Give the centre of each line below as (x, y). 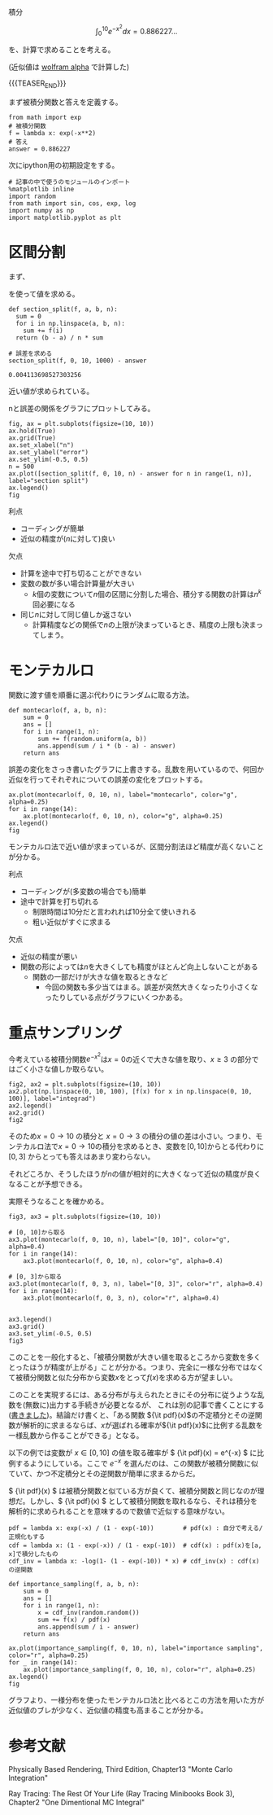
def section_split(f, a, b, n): (63, 309)
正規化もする (27, 1537)
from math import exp (45, 118)
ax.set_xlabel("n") (41, 445)
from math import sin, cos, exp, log (72, 204)
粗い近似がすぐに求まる (71, 922)
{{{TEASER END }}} (37, 84)
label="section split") (49, 481)
